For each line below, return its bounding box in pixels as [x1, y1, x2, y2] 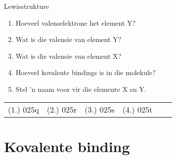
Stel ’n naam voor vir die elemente [15, 83, 121, 94]
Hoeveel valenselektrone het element [15, 17, 125, 28]
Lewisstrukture [4, 1, 49, 11]
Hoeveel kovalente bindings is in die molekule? [15, 67, 156, 78]
